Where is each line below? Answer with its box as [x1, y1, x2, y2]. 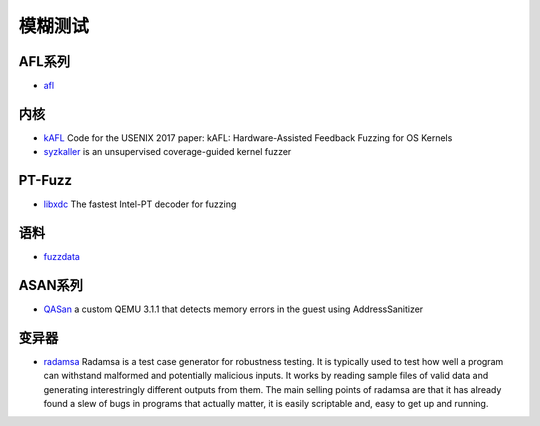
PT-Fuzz [18, 172, 73, 189]
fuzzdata [43, 251, 80, 263]
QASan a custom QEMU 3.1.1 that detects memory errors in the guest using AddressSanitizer [43, 303, 424, 315]
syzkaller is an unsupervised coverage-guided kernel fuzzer [43, 146, 292, 158]
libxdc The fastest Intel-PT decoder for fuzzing [43, 198, 237, 210]
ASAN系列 [18, 276, 84, 294]
